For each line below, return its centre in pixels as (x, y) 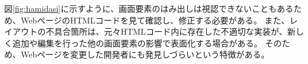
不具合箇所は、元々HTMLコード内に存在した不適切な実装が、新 (170, 31)
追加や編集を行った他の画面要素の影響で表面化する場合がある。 (137, 43)
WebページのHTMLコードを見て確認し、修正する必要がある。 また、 (155, 20)
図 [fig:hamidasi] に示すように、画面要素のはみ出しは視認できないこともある (149, 8)
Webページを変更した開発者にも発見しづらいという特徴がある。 (145, 54)
